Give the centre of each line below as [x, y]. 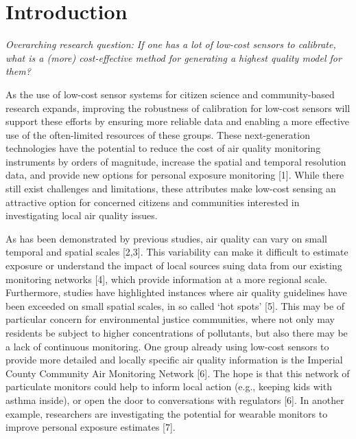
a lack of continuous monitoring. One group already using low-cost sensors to [167, 346]
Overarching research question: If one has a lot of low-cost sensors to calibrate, [171, 44]
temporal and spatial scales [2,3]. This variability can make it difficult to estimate [177, 252]
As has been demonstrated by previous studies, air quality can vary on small [166, 238]
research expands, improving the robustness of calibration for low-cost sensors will [178, 108]
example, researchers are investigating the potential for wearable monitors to [167, 413]
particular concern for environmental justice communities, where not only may [170, 319]
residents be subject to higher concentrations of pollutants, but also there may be [177, 333]
